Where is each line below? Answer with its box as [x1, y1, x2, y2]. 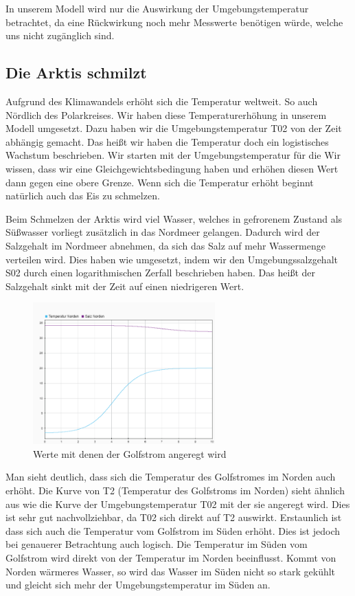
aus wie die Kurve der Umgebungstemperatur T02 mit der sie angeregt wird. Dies [5, 496, 350, 511]
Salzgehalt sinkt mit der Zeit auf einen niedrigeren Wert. [5, 278, 244, 293]
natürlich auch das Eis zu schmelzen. [5, 188, 160, 203]
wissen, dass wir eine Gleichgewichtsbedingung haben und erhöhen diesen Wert [5, 161, 339, 175]
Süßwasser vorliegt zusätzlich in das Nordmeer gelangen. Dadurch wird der [5, 225, 320, 239]
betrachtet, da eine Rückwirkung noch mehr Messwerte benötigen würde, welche [5, 14, 343, 29]
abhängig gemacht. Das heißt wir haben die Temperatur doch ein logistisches [5, 134, 329, 148]
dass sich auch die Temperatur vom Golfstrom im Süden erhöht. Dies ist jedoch [5, 523, 341, 538]
